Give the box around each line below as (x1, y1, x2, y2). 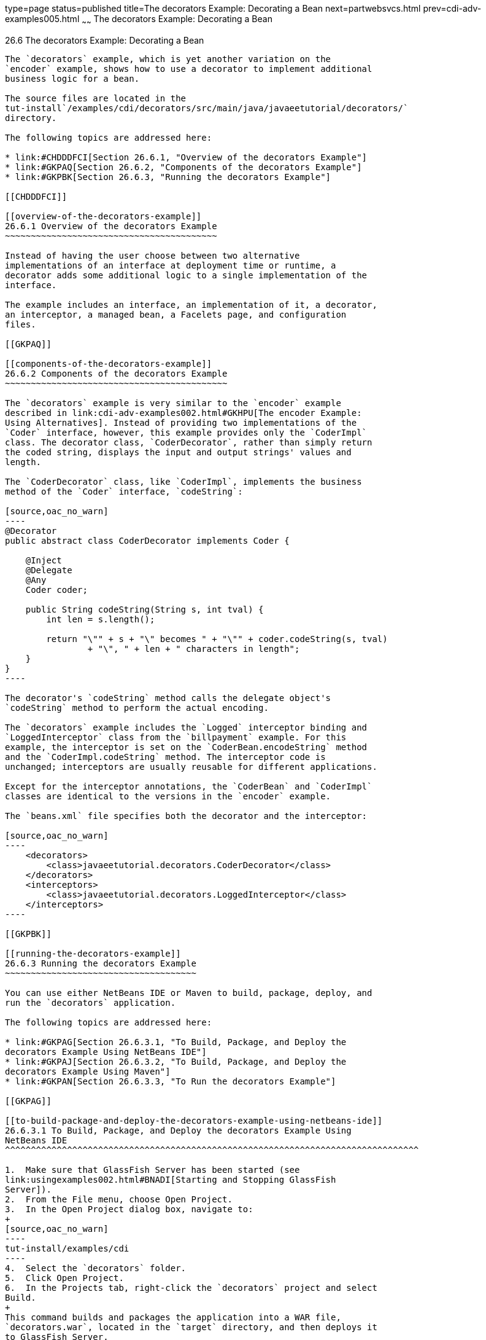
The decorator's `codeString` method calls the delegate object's (5, 692, 331, 703)
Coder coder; (25, 584, 88, 595)
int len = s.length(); (46, 614, 155, 624)
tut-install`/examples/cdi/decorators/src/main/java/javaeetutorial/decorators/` (5, 103, 409, 113)
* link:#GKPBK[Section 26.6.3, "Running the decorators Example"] (5, 171, 331, 182)
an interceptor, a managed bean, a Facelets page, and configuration (5, 309, 347, 319)
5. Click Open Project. (5, 1272, 124, 1283)
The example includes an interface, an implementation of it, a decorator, (5, 299, 377, 310)
